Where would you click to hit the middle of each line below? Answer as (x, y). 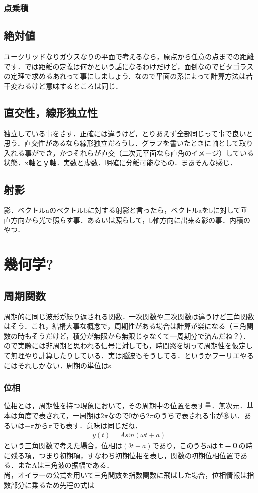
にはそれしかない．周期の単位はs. (59, 365)
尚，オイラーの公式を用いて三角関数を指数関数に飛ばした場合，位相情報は (126, 474)
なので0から (127, 415)
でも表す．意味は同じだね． (97, 425)
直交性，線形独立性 (51, 112)
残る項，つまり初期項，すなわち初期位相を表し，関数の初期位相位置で (125, 455)
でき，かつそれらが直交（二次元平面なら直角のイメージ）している (146, 152)
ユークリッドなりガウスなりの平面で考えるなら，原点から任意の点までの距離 (129, 56)
